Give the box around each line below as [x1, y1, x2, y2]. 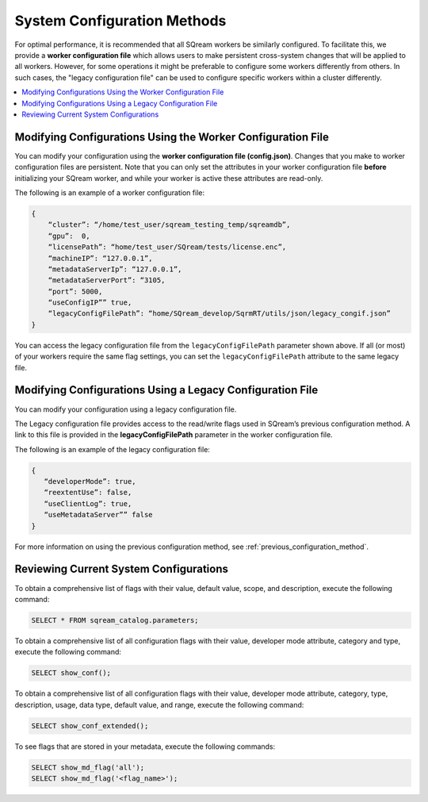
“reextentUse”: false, [44, 488, 132, 497]
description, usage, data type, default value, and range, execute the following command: [14, 700, 304, 709]
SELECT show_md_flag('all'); [31, 762, 145, 772]
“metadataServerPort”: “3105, [48, 276, 166, 285]
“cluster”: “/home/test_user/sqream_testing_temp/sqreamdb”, [48, 221, 291, 229]
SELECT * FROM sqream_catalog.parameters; [31, 616, 199, 624]
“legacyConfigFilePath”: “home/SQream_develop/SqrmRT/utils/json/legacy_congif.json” [48, 309, 392, 318]
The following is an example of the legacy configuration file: [14, 444, 210, 454]
